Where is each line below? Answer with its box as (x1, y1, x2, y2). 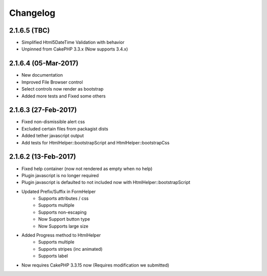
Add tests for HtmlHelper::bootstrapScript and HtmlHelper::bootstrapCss (21, 139, 170, 145)
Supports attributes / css (38, 195, 89, 201)
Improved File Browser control (21, 79, 83, 85)
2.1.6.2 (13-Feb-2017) (9, 152, 76, 161)
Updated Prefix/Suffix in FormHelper (21, 188, 96, 194)
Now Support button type (38, 216, 90, 222)
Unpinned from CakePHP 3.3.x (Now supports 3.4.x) (21, 46, 128, 52)
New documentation (21, 72, 63, 78)
